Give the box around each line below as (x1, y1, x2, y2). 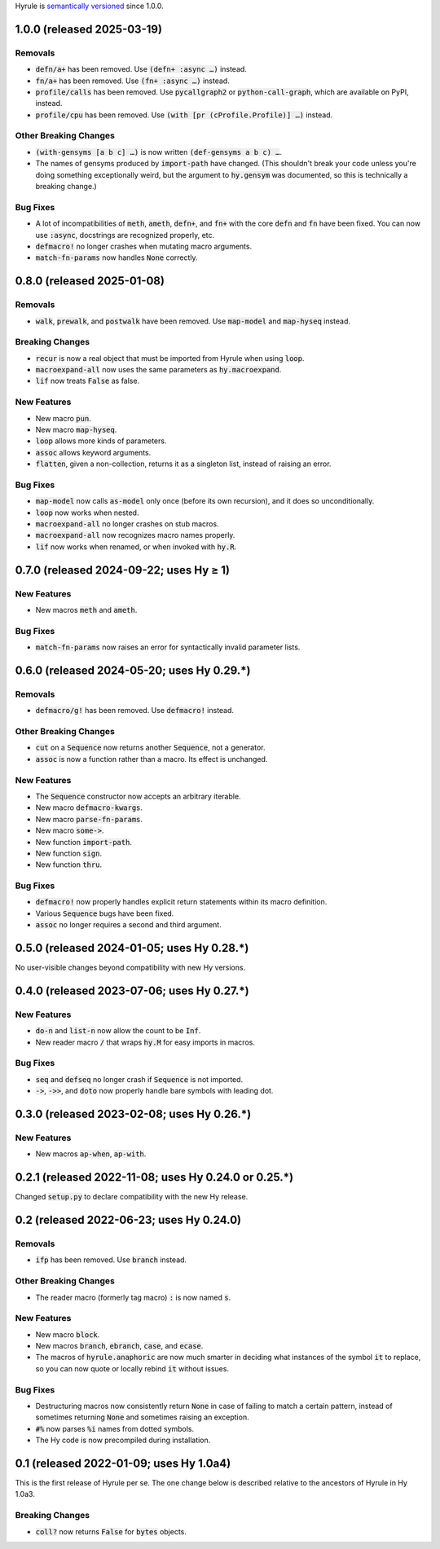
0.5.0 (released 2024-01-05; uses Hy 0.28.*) (15, 941, 249, 955)
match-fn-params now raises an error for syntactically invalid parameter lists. (35, 642, 301, 652)
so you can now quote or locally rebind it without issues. (35, 1363, 230, 1373)
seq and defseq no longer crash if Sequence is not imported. (35, 1074, 244, 1084)
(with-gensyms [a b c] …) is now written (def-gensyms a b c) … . (35, 147, 283, 156)
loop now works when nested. (35, 508, 139, 517)
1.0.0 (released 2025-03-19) (15, 22, 163, 36)
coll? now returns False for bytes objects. (35, 1526, 187, 1536)
